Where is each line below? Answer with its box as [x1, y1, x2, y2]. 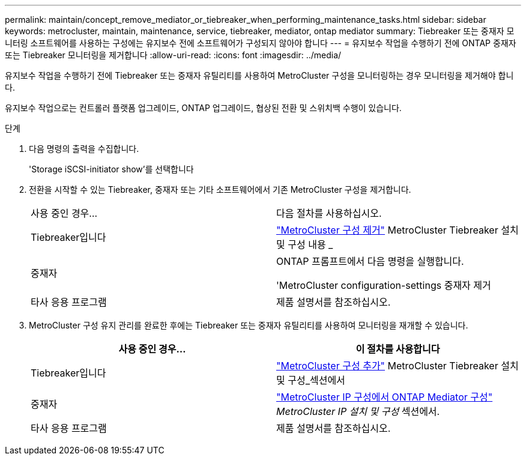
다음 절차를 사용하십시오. [276, 207, 382, 219]
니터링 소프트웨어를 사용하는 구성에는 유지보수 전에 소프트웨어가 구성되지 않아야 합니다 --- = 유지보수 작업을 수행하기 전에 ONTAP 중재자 [5, 38, 516, 48]
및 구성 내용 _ [276, 238, 333, 250]
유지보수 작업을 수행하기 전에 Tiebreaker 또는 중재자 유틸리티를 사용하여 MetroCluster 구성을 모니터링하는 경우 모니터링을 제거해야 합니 [5, 70, 514, 80]
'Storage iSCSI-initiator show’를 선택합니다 [29, 164, 194, 174]
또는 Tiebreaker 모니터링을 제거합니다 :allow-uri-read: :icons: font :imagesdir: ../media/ [5, 50, 342, 60]
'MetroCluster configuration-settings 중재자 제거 [276, 279, 491, 291]
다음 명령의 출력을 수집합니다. [29, 144, 139, 154]
